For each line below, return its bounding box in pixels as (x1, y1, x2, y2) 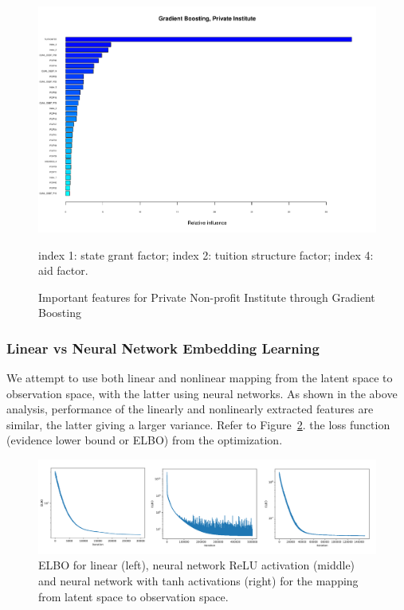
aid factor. (38, 262, 88, 279)
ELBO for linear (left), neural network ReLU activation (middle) (38, 557, 355, 573)
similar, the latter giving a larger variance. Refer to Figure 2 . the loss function (6, 416, 390, 432)
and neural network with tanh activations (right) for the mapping (38, 573, 359, 589)
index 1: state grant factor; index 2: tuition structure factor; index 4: (38, 246, 374, 263)
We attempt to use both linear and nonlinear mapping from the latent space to (6, 370, 393, 386)
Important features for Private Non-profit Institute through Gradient (38, 288, 375, 305)
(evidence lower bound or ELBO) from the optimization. (6, 432, 283, 448)
